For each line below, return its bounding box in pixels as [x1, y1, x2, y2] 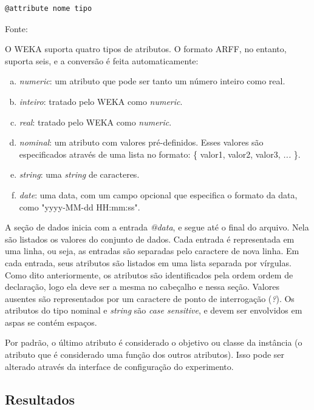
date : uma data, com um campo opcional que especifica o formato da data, [19, 188, 298, 201]
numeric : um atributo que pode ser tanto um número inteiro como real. [19, 75, 285, 87]
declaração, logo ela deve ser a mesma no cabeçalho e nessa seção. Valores [5, 280, 279, 293]
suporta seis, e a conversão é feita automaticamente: [5, 54, 199, 67]
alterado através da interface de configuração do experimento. [5, 360, 234, 372]
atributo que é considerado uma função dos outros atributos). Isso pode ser [5, 348, 285, 361]
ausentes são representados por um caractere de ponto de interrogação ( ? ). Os [5, 292, 295, 304]
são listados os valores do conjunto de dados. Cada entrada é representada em [5, 232, 295, 245]
